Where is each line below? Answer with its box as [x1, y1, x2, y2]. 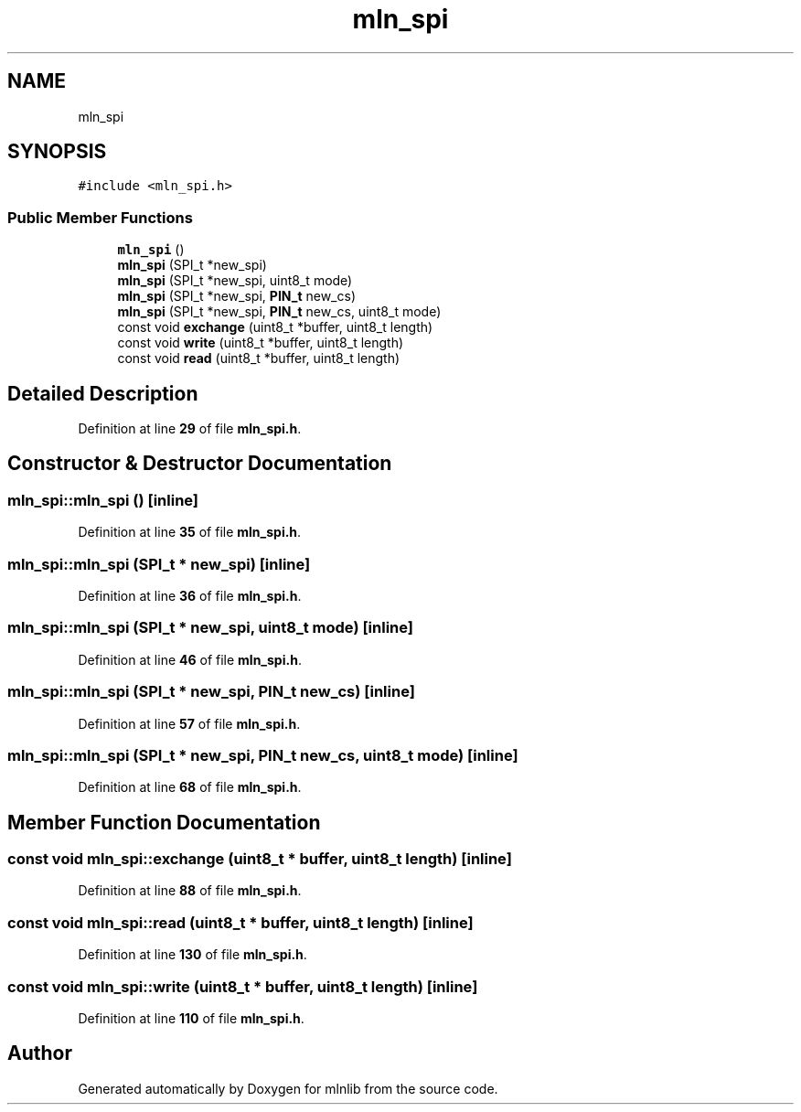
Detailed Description [7, 381, 198, 405]
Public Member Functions [7, 208, 193, 227]
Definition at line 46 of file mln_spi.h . [78, 651, 302, 668]
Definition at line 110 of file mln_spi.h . [78, 1010, 304, 1026]
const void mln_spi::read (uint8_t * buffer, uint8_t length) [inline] [7, 913, 474, 932]
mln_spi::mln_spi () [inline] [7, 490, 199, 509]
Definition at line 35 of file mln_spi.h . [78, 524, 302, 540]
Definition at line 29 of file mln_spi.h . [78, 421, 302, 437]
